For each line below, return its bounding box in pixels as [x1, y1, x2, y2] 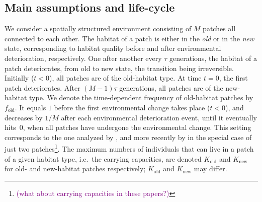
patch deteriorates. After [5, 82, 80, 93]
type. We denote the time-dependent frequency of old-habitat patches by [29, 92, 253, 103]
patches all [203, 23, 236, 34]
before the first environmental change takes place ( [54, 102, 210, 112]
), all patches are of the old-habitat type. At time [49, 73, 202, 83]
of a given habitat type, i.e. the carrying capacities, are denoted [5, 153, 202, 164]
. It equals [15, 102, 46, 112]
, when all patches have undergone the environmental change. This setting [23, 122, 251, 132]
